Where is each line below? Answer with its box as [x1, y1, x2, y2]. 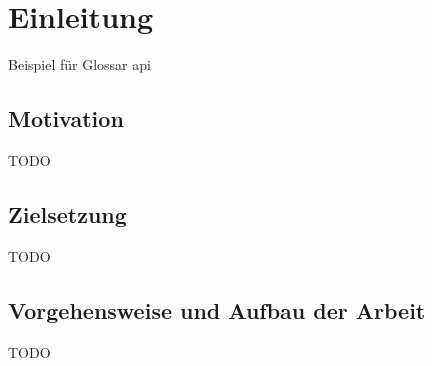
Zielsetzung [8, 198, 127, 229]
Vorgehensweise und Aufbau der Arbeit [8, 294, 426, 325]
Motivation [8, 103, 124, 134]
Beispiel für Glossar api [8, 54, 151, 75]
